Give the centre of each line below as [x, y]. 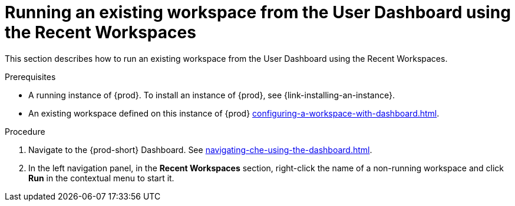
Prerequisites [30, 77]
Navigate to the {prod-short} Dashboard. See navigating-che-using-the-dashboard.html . [200, 149]
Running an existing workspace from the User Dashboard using [258, 12]
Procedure [25, 131]
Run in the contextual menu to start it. [101, 178]
